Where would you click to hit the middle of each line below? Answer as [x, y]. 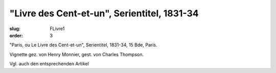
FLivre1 [57, 29]
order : [16, 35]
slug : [15, 29]
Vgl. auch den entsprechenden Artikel [49, 64]
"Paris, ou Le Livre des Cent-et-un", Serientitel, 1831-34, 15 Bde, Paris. [83, 45]
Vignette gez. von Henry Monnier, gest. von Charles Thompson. [77, 54]
